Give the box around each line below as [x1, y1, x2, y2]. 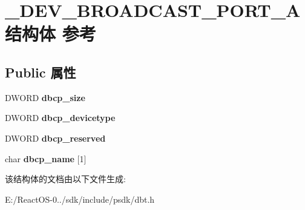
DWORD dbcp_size [5, 91, 85, 103]
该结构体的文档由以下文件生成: [5, 172, 126, 185]
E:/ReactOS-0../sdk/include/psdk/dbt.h [5, 192, 155, 205]
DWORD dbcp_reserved [5, 131, 106, 144]
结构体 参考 [5, 21, 96, 46]
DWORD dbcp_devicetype [5, 111, 116, 124]
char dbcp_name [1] [5, 152, 87, 165]
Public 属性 [5, 62, 76, 81]
